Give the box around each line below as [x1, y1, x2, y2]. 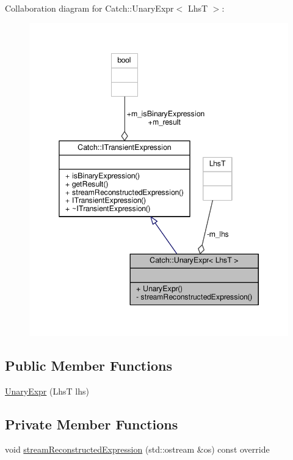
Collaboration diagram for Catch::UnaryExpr [5, 2, 174, 14]
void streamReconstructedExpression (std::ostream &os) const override [5, 443, 270, 456]
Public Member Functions [5, 355, 172, 374]
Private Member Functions [5, 414, 178, 433]
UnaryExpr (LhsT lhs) [5, 384, 89, 397]
